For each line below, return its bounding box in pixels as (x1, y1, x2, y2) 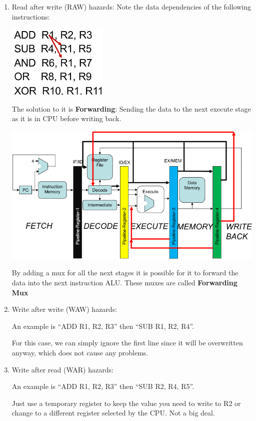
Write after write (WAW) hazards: (11, 304, 117, 314)
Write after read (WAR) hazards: (11, 364, 113, 374)
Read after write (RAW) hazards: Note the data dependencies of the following (11, 2, 251, 12)
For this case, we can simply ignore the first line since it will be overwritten (11, 337, 243, 348)
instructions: (11, 11, 50, 22)
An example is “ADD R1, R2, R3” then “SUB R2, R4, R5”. (11, 381, 194, 391)
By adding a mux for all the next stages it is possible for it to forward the (11, 267, 238, 278)
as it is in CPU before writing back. (11, 113, 121, 124)
